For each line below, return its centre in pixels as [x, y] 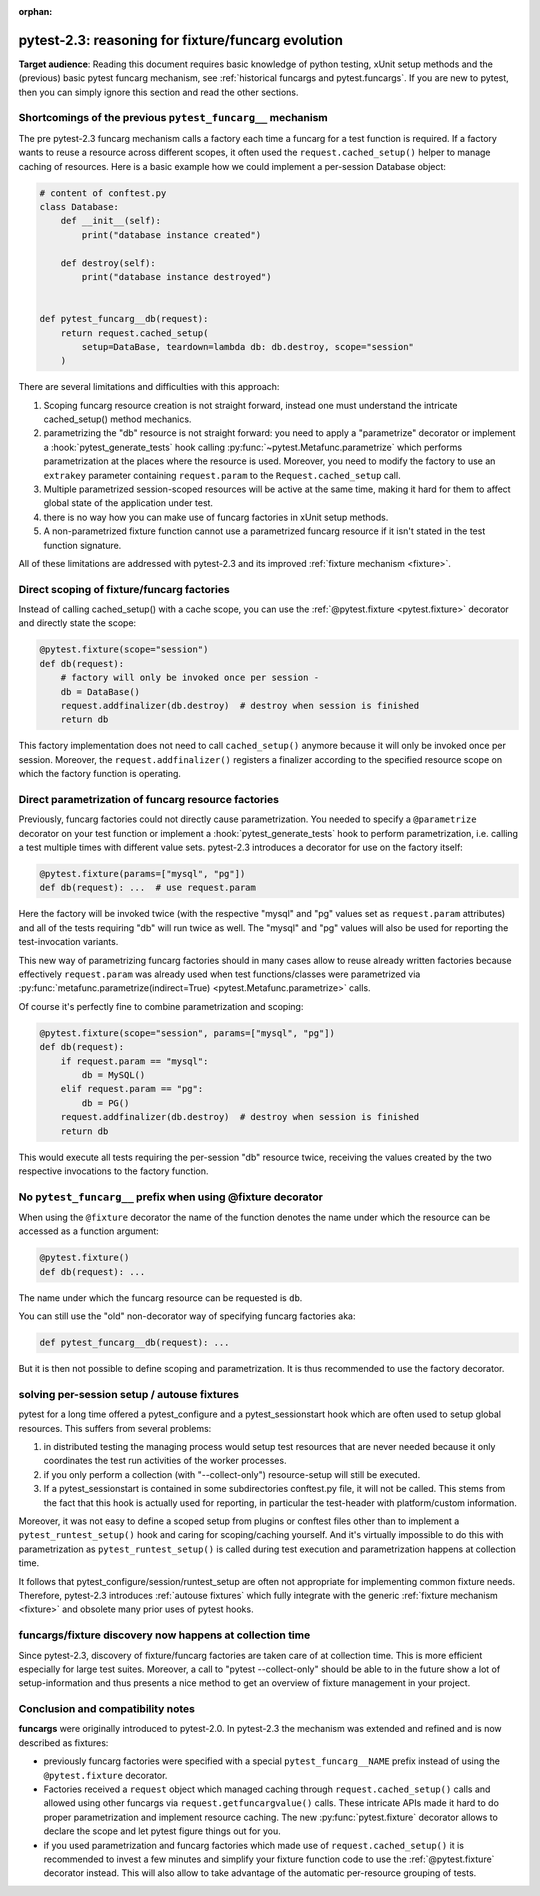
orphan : [35, 11]
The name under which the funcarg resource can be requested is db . [160, 1297]
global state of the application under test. [128, 503]
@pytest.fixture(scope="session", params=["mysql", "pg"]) [187, 1033]
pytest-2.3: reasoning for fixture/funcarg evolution [181, 40]
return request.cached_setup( [134, 333]
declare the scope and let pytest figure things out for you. [162, 1831]
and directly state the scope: [77, 623]
